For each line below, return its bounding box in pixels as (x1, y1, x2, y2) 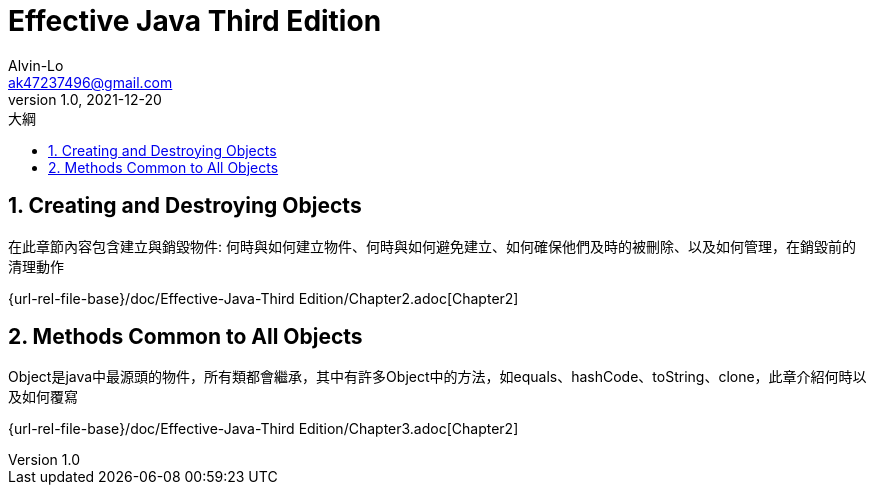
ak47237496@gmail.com (8, 73, 173, 91)
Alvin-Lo (8, 56, 64, 74)
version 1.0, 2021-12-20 (8, 90, 162, 108)
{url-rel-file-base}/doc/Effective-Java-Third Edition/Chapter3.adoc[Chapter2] (8, 420, 519, 438)
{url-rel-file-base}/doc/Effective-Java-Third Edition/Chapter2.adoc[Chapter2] (8, 289, 519, 307)
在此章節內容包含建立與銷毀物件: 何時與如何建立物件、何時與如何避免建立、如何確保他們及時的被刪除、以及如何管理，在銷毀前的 (8, 237, 856, 255)
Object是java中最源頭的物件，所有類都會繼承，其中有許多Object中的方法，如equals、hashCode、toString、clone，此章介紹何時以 (8, 368, 867, 386)
